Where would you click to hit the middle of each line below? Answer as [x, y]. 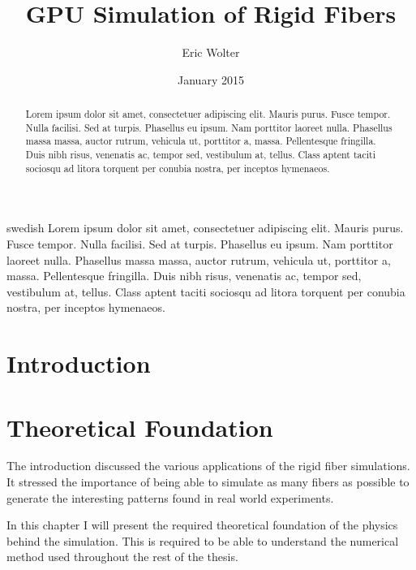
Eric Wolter [211, 52]
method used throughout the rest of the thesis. [122, 557]
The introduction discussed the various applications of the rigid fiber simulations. [208, 466]
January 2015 [211, 79]
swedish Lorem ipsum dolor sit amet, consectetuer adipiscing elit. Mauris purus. [205, 228]
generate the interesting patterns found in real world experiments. [170, 497]
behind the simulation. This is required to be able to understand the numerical [203, 540]
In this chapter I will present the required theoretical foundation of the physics [202, 525]
